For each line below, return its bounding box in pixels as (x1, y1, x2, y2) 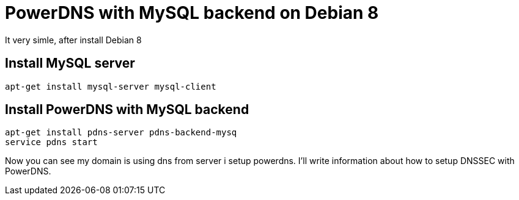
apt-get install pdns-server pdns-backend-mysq (5, 127, 237, 138)
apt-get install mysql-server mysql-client (5, 81, 216, 91)
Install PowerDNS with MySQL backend (5, 102, 249, 118)
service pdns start (5, 137, 98, 148)
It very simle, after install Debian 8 (5, 34, 142, 45)
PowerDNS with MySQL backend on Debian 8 (5, 2, 379, 23)
